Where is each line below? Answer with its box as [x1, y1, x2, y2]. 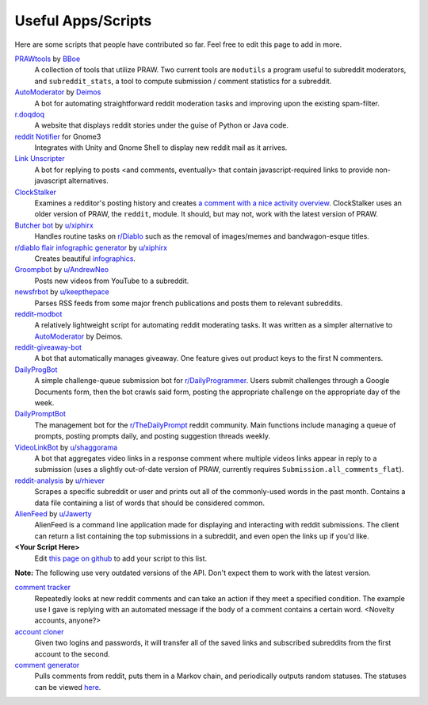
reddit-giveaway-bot [14, 343, 82, 352]
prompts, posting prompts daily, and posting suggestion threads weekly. [34, 431, 271, 441]
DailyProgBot [14, 365, 58, 374]
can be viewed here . [34, 682, 101, 692]
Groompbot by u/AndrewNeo [14, 265, 109, 274]
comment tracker [14, 583, 71, 592]
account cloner [14, 626, 64, 636]
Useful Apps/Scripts [14, 12, 152, 29]
